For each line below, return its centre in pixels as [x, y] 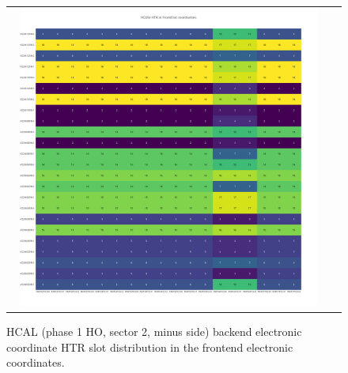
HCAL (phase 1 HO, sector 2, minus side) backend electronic [154, 332]
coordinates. [36, 362]
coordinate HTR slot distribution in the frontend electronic [150, 347]
